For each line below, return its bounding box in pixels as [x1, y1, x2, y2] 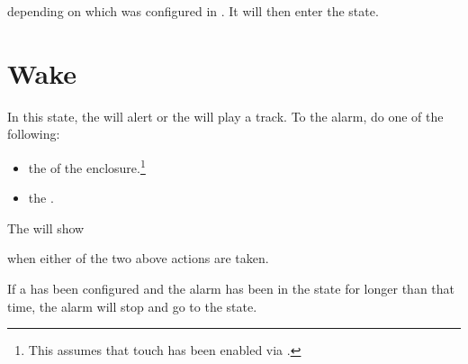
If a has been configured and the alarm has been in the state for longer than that [7, 278, 455, 297]
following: [7, 124, 60, 143]
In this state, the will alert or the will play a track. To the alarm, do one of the [7, 106, 444, 125]
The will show [7, 218, 85, 237]
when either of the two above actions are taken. [7, 249, 269, 268]
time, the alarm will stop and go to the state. [7, 296, 257, 315]
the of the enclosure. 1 [28, 155, 146, 177]
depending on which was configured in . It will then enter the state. [7, 2, 379, 20]
